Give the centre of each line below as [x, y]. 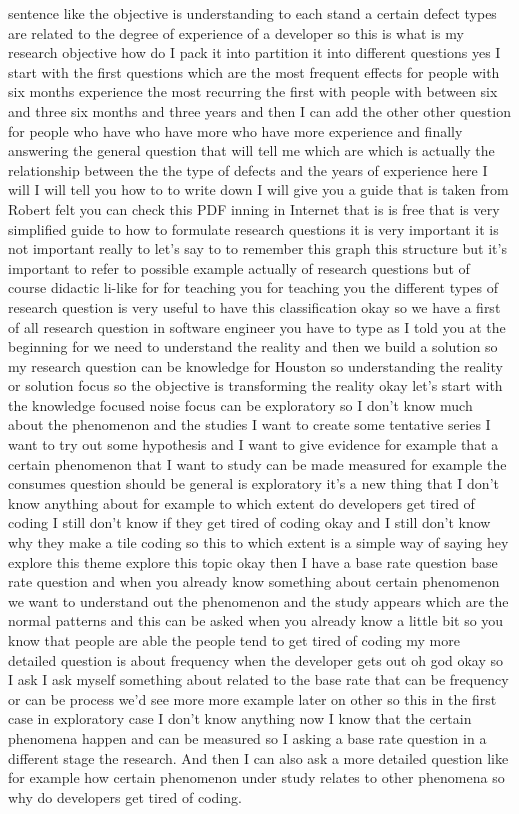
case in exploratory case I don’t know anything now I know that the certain [240, 718]
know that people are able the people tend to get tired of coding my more [234, 640]
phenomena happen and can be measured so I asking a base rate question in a [247, 737]
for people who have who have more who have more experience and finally [235, 130]
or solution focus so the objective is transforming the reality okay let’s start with [255, 385]
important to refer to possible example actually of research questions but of [239, 267]
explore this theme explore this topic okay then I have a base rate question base [253, 561]
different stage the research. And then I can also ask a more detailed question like [258, 757]
